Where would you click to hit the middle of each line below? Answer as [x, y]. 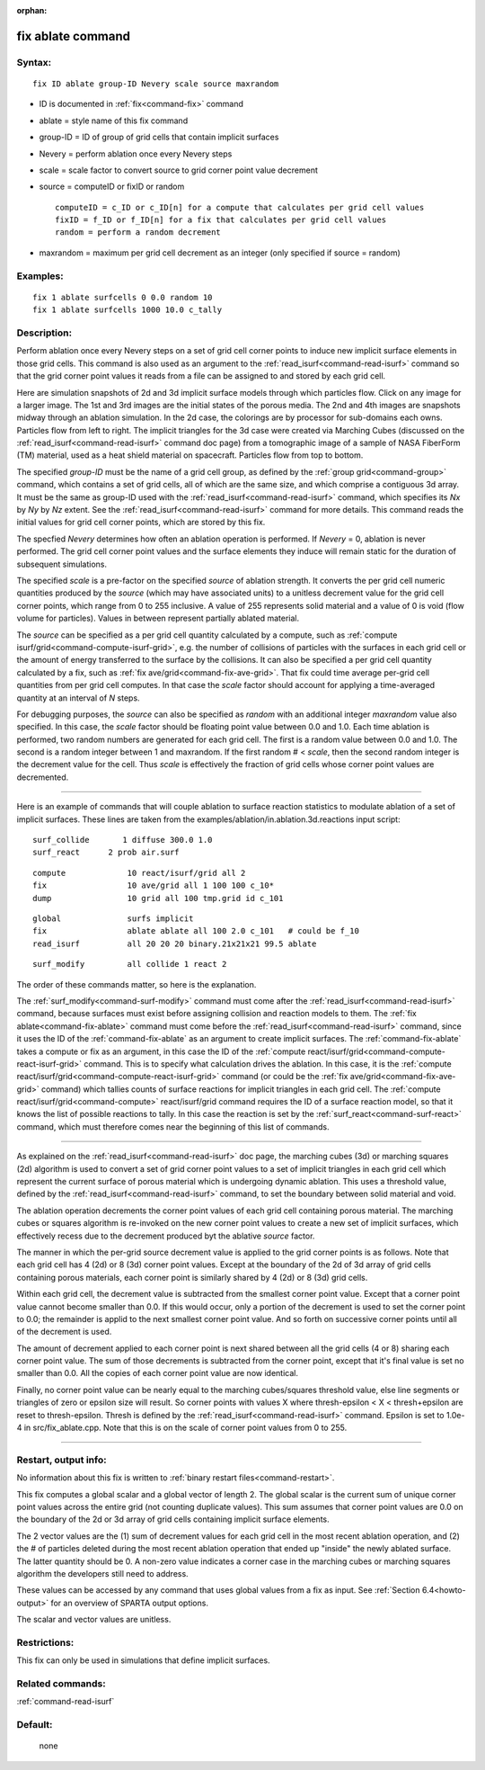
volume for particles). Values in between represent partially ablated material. [158, 618]
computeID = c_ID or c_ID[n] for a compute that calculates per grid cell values [240, 207]
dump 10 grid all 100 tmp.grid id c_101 [158, 898]
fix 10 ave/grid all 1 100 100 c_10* [153, 885]
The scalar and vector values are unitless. [94, 1620]
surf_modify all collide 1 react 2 [130, 964]
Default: [35, 1725]
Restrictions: [45, 1642]
